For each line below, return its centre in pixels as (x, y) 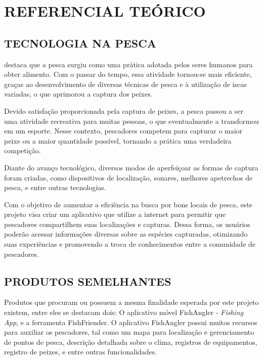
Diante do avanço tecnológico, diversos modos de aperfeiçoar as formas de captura (131, 167)
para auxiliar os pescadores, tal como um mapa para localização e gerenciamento (129, 332)
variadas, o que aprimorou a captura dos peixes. (78, 94)
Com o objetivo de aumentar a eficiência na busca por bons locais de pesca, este (128, 204)
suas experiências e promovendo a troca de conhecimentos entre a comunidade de (130, 244)
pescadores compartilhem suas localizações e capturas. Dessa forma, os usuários (127, 224)
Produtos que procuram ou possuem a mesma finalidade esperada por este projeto (131, 302)
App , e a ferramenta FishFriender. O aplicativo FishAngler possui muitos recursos (131, 322)
